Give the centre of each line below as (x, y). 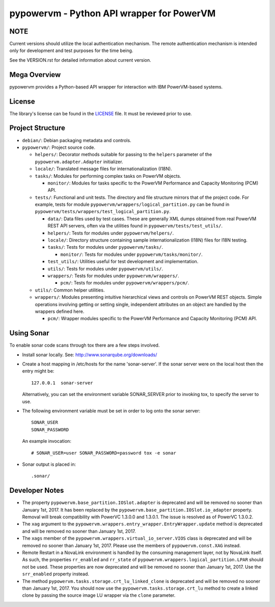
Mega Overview (35, 75)
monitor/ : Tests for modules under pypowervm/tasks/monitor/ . (132, 254)
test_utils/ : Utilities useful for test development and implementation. (123, 261)
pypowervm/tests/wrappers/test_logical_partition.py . (103, 212)
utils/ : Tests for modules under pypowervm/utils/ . (105, 269)
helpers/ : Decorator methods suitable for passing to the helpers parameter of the (123, 154)
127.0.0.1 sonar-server (62, 383)
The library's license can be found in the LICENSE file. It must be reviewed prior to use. (101, 113)
